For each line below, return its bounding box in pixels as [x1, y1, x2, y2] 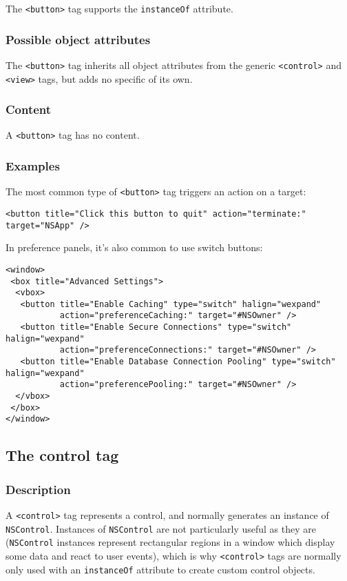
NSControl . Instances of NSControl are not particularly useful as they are [6, 521, 316, 535]
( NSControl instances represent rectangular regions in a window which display [6, 535, 335, 549]
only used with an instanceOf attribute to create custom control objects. [6, 562, 315, 576]
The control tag [6, 444, 119, 466]
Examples [6, 157, 60, 174]
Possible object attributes [6, 30, 151, 48]
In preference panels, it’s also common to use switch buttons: [6, 240, 263, 255]
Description [6, 480, 71, 498]
